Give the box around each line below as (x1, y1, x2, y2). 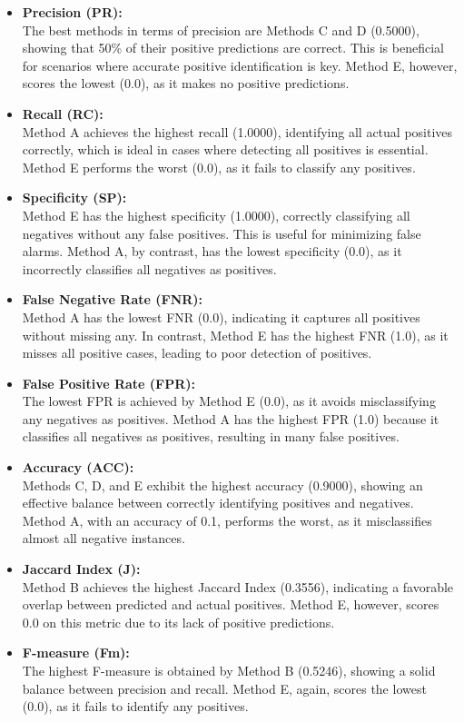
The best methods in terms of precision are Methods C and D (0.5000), (22, 20, 420, 39)
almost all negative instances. (22, 529, 185, 548)
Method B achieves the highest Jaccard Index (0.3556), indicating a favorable (22, 577, 454, 596)
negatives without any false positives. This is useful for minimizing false (22, 223, 421, 242)
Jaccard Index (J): (22, 559, 141, 579)
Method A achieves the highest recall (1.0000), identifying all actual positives (22, 122, 453, 141)
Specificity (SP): (22, 188, 127, 207)
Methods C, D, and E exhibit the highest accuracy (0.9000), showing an (22, 475, 423, 494)
